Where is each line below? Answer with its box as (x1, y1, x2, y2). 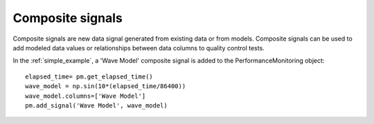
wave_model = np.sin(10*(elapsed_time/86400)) (25, 83, 186, 90)
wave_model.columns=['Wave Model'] (25, 92, 146, 100)
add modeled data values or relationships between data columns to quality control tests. (12, 43, 265, 52)
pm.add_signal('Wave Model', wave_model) (25, 101, 168, 110)
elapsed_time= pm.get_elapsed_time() (25, 72, 154, 81)
